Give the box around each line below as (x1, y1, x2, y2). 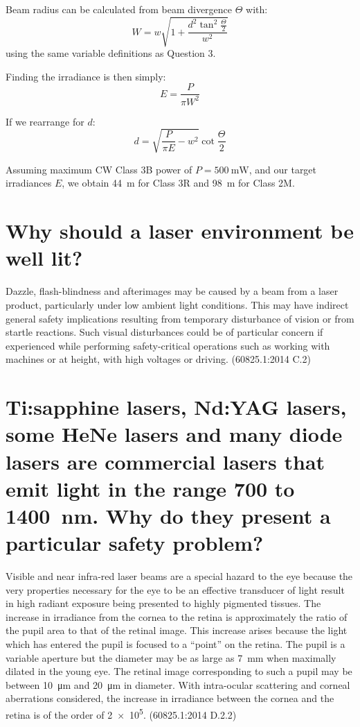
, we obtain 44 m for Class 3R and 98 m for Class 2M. (62, 176, 295, 190)
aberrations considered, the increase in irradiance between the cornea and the (6, 691, 334, 705)
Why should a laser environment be (6, 216, 354, 245)
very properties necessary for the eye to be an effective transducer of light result (6, 582, 345, 597)
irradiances (6, 176, 52, 190)
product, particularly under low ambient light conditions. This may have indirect (6, 297, 349, 311)
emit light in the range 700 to (6, 474, 295, 502)
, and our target (249, 162, 317, 176)
